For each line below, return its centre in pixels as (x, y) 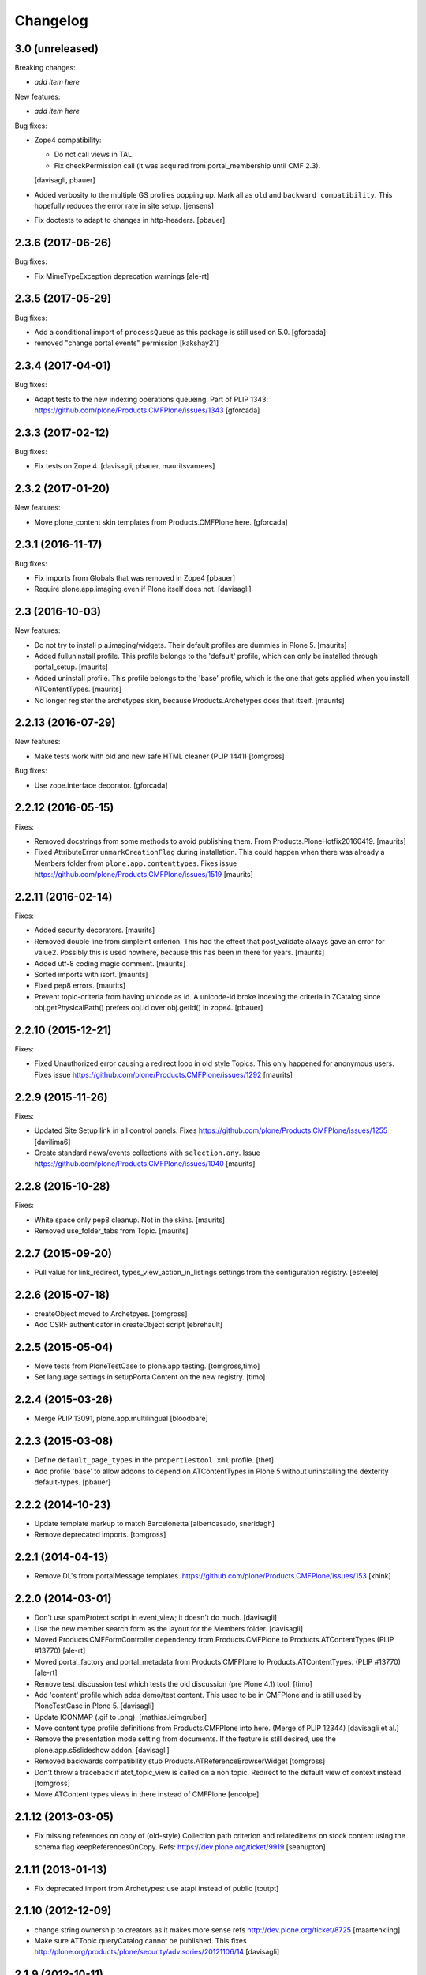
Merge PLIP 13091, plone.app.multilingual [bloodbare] (121, 1419)
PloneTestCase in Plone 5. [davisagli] (94, 1706)
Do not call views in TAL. (94, 155)
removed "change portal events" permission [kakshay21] (127, 343)
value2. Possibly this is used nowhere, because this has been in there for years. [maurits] (179, 953)
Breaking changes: (45, 68)
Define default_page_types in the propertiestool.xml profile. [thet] (154, 1460)
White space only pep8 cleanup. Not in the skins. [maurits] (129, 1220)
